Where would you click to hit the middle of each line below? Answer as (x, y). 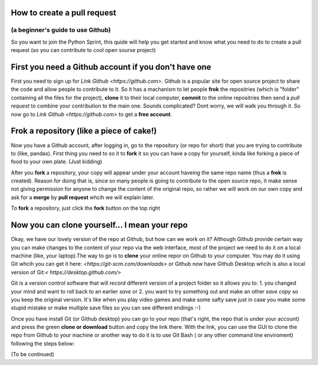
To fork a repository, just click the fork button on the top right (85, 208)
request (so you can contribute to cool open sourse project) (83, 50)
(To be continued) (33, 354)
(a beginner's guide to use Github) (61, 30)
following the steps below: (43, 343)
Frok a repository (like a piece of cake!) (84, 131)
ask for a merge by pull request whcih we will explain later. (83, 197)
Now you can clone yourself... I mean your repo (99, 225)
